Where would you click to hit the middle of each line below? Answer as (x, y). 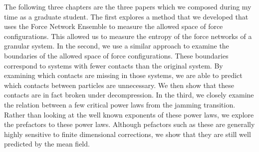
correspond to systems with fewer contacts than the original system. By (114, 65)
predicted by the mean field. (47, 144)
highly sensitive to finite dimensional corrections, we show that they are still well (128, 134)
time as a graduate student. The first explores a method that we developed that (126, 16)
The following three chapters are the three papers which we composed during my (128, 6)
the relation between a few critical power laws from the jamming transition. (120, 104)
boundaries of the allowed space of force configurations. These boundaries (116, 55)
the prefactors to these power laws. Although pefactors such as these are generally (129, 124)
